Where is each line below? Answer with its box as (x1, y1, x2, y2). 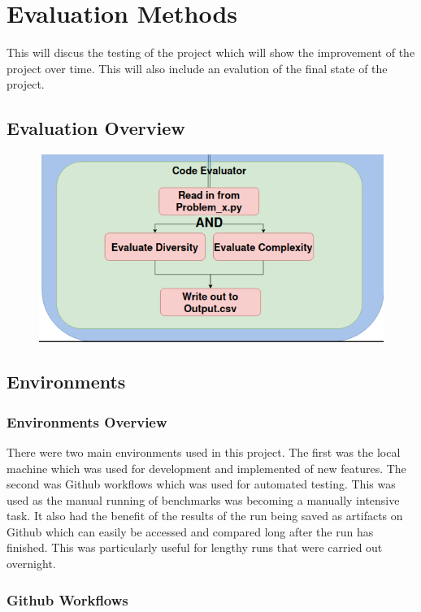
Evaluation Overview (7, 115, 185, 141)
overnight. (7, 555, 56, 572)
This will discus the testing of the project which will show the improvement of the (7, 44, 415, 61)
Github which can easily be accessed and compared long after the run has (7, 523, 374, 540)
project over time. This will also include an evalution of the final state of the (7, 59, 388, 76)
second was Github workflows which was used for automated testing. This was (7, 475, 396, 493)
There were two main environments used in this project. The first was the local (7, 443, 401, 460)
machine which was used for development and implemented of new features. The (7, 459, 406, 476)
